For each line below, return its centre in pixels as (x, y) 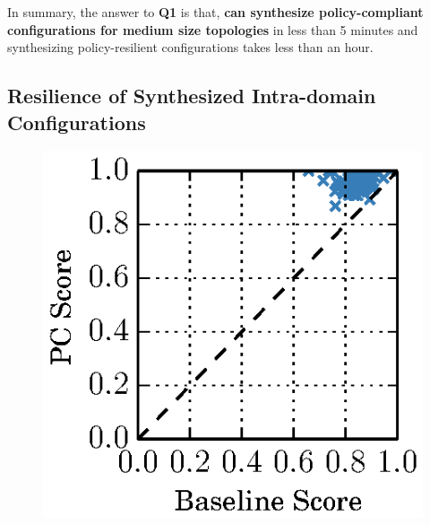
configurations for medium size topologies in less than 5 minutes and (213, 29)
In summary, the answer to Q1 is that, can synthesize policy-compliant (215, 12)
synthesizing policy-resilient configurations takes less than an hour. (190, 47)
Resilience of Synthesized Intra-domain (192, 96)
